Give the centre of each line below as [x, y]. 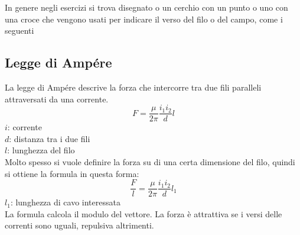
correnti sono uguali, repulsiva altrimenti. [79, 225]
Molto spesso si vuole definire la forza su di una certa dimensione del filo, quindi [150, 162]
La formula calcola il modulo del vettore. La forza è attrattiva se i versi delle [144, 213]
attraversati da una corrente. [57, 99]
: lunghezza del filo [41, 150]
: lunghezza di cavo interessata [65, 202]
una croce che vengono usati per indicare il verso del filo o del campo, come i [144, 19]
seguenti [19, 30]
